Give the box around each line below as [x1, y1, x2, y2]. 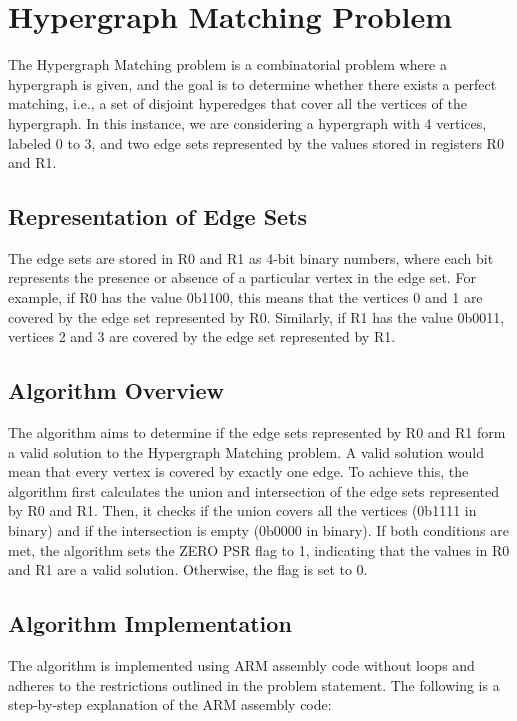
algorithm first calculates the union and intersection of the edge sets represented [8, 480, 500, 501]
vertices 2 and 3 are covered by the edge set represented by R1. [8, 326, 396, 347]
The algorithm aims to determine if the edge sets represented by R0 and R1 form [8, 422, 506, 443]
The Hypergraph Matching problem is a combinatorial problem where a [8, 54, 447, 75]
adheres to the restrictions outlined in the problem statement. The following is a [8, 674, 500, 695]
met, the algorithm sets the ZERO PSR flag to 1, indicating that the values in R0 [8, 539, 510, 560]
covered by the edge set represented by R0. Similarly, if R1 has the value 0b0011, [8, 306, 505, 327]
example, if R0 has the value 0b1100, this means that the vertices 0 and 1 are [8, 287, 483, 308]
